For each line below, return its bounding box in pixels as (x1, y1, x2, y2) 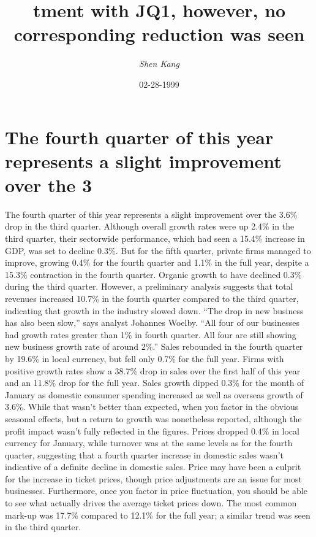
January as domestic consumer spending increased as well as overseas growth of (5, 388, 303, 401)
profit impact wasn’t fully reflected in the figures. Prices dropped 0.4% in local (5, 424, 299, 437)
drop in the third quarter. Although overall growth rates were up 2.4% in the (5, 220, 295, 233)
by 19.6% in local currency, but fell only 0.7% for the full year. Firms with (5, 352, 284, 365)
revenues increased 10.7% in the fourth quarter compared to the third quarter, (5, 292, 299, 304)
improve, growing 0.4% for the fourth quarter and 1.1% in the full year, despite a (5, 256, 309, 269)
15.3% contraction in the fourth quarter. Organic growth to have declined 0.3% (5, 268, 302, 280)
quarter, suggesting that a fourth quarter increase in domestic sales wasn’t (5, 448, 284, 461)
